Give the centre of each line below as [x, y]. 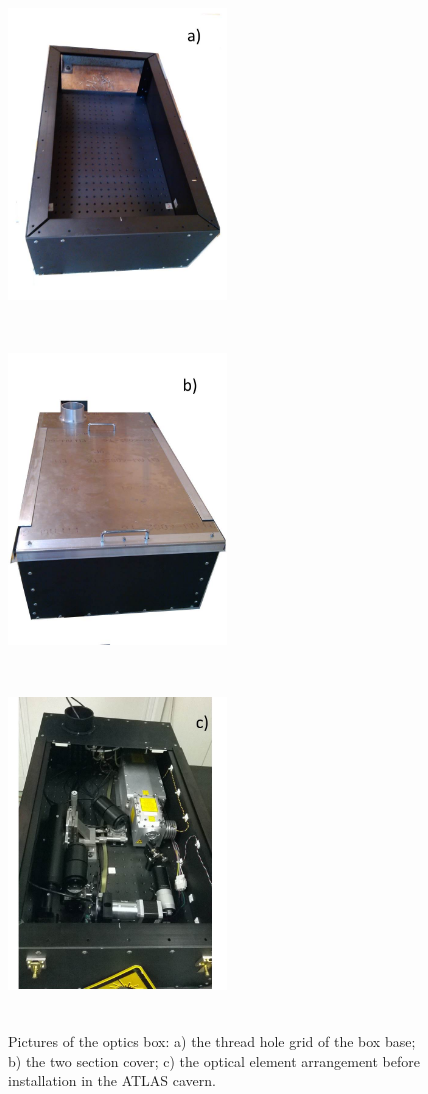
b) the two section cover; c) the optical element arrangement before [214, 1060]
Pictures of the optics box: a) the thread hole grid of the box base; [212, 1041]
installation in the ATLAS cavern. [112, 1080]
